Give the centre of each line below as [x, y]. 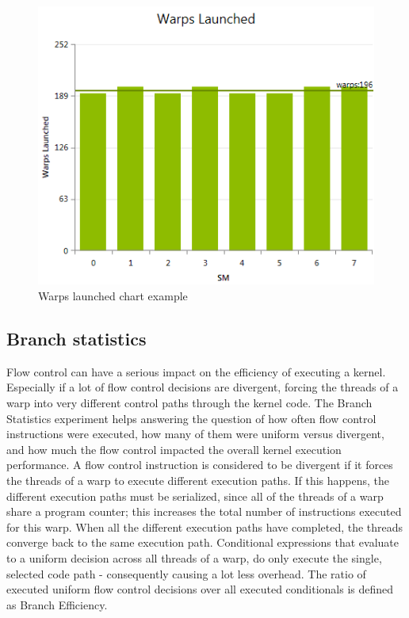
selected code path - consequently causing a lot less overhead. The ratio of [186, 573]
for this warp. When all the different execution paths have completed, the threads [205, 526]
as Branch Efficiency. [57, 604]
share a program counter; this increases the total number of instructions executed [204, 511]
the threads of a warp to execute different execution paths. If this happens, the [198, 480]
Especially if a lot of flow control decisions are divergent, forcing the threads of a [203, 387]
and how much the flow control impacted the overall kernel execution [174, 449]
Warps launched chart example [113, 296]
